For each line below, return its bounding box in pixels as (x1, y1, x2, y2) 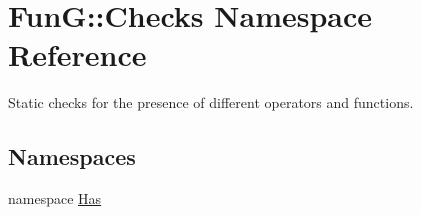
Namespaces (8, 141, 136, 172)
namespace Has (8, 188, 102, 209)
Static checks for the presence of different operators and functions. (8, 92, 414, 113)
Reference (8, 34, 147, 75)
